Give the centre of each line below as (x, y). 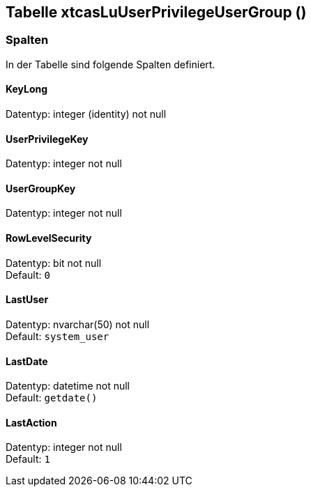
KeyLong (27, 89)
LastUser (27, 300)
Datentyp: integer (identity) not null (86, 114)
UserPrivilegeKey (47, 139)
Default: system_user (58, 336)
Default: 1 (28, 459)
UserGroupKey (41, 188)
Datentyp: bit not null (54, 263)
